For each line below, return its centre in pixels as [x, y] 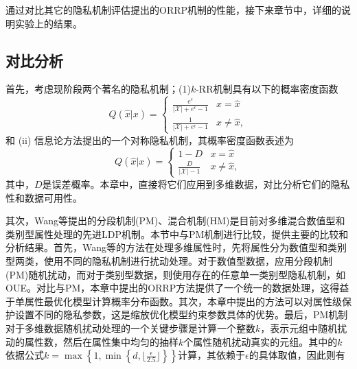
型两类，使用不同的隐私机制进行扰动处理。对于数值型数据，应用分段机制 [169, 260]
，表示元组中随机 [299, 328]
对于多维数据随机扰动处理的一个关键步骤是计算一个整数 [130, 328]
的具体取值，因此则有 [297, 355]
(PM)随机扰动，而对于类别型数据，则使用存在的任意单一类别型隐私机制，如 [176, 274]
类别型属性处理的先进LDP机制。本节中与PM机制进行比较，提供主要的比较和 [177, 234]
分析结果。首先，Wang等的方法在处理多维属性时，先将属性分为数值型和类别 [176, 247]
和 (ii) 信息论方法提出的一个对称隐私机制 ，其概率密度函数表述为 [150, 140]
